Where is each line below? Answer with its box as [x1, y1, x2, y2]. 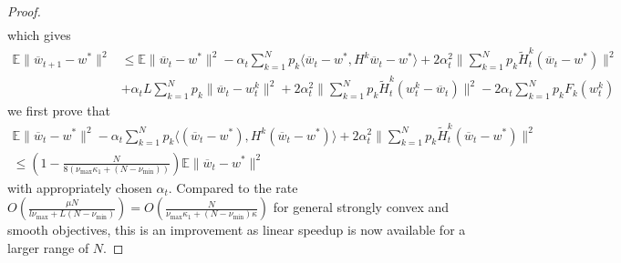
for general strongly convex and [273, 197, 450, 217]
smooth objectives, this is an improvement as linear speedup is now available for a [7, 220, 466, 239]
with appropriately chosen [7, 177, 152, 197]
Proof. [7, 2, 41, 20]
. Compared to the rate [168, 177, 298, 197]
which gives [7, 25, 71, 45]
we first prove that [7, 101, 110, 120]
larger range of [7, 238, 89, 257]
